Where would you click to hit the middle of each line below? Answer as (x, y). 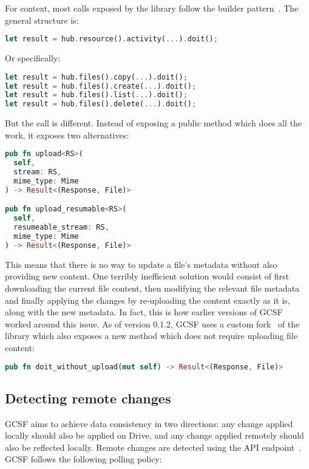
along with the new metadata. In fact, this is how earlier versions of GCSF (144, 312)
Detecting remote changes (88, 398)
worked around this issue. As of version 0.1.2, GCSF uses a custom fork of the (152, 324)
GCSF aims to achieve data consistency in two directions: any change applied (149, 423)
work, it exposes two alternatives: (67, 135)
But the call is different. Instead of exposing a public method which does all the (153, 123)
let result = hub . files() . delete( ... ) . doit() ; (101, 104)
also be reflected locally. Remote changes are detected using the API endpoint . (153, 447)
